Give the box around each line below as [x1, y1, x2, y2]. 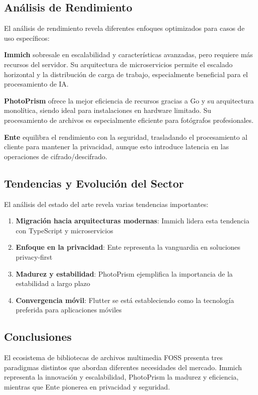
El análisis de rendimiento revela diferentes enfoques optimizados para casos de [4, 23, 245, 33]
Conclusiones [4, 329, 72, 344]
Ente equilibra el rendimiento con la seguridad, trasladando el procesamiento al [4, 131, 248, 142]
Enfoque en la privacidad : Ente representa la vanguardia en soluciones [15, 242, 241, 252]
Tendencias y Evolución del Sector [4, 175, 184, 191]
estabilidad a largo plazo [15, 278, 90, 289]
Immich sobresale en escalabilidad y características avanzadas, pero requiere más [4, 49, 253, 60]
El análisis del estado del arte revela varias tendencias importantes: [4, 198, 209, 209]
